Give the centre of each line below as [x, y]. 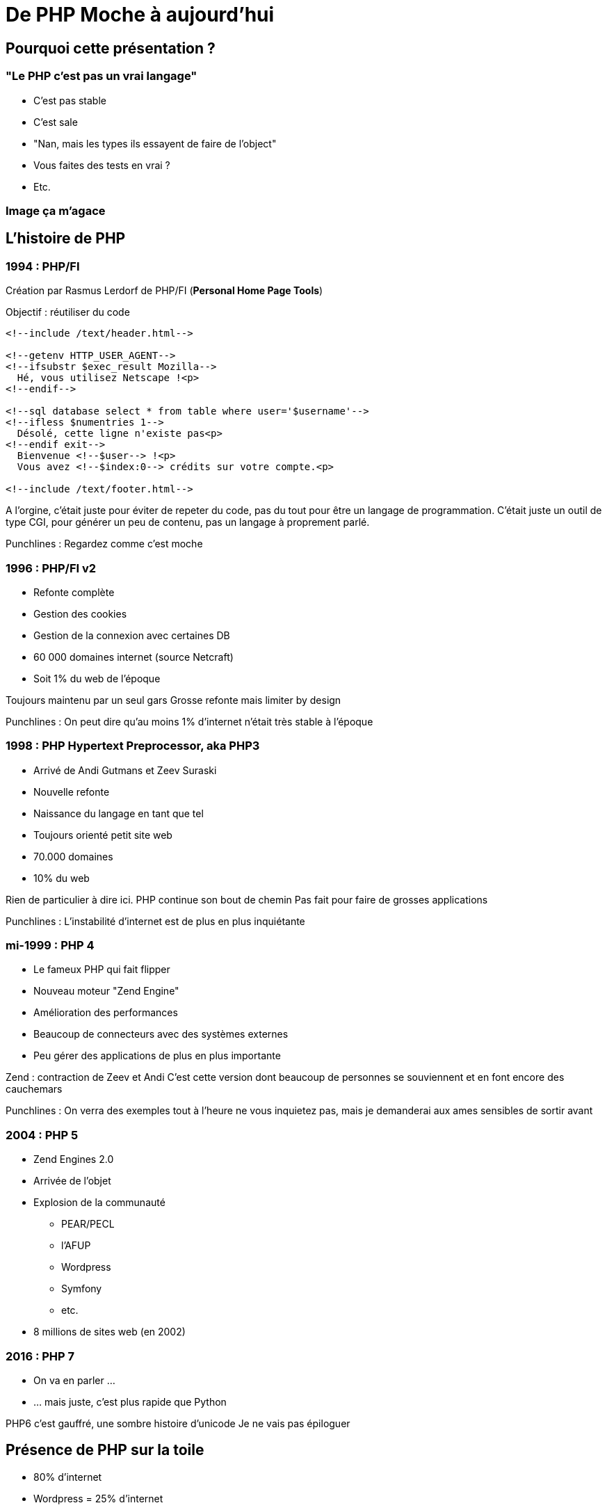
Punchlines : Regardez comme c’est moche [104, 544]
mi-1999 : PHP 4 [50, 946]
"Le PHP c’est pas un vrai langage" [102, 76]
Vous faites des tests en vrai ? [102, 165]
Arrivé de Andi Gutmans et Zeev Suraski [125, 770]
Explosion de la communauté [99, 1203]
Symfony [82, 1289]
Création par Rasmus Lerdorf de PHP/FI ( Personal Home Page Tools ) [164, 291]
